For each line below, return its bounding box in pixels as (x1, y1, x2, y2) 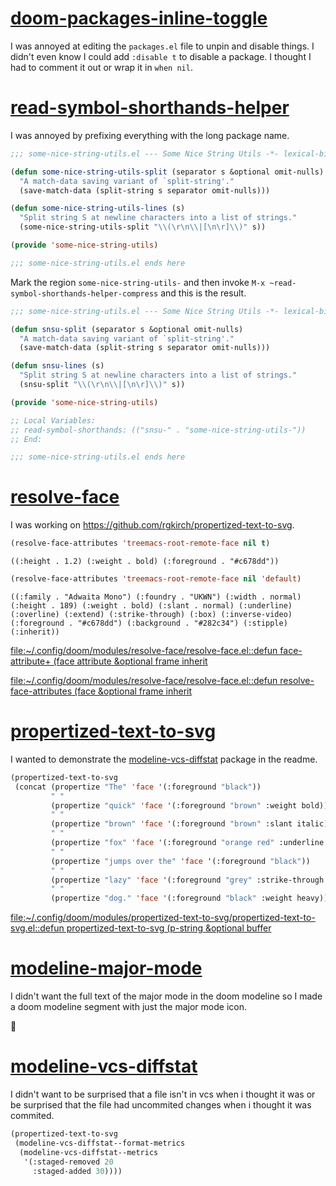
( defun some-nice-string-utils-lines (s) (10, 203, 186, 214)
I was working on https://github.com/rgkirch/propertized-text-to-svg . (10, 519, 295, 531)
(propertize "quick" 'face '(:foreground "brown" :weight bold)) (50, 800, 329, 811)
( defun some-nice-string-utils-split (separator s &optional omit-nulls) (10, 167, 325, 177)
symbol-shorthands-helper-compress (10, 288, 159, 299)
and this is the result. (160, 287, 247, 299)
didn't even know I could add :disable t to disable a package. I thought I (10, 50, 312, 62)
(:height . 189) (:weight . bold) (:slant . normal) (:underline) (10, 600, 293, 611)
